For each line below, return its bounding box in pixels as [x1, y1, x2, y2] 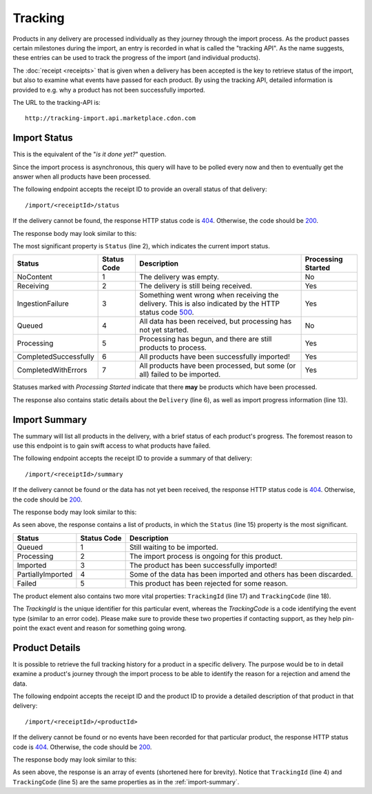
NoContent [17, 272, 53, 282]
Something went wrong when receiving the [138, 290, 279, 300]
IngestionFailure [17, 299, 69, 308]
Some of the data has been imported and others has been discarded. [129, 569, 353, 579]
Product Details [12, 642, 81, 653]
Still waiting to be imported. [129, 542, 218, 552]
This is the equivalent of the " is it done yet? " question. [12, 150, 167, 159]
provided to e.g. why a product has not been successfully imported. [12, 86, 206, 94]
